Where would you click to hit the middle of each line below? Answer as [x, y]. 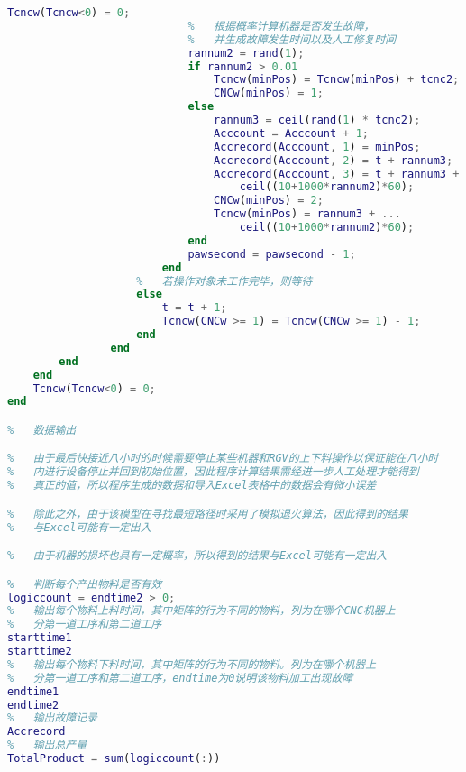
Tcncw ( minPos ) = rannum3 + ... [307, 214]
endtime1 [33, 691]
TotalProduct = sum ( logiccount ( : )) [114, 759]
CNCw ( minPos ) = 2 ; [269, 201]
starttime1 [40, 638]
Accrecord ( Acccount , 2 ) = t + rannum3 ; [334, 160]
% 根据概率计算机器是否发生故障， [281, 26]
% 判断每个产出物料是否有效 [85, 584]
